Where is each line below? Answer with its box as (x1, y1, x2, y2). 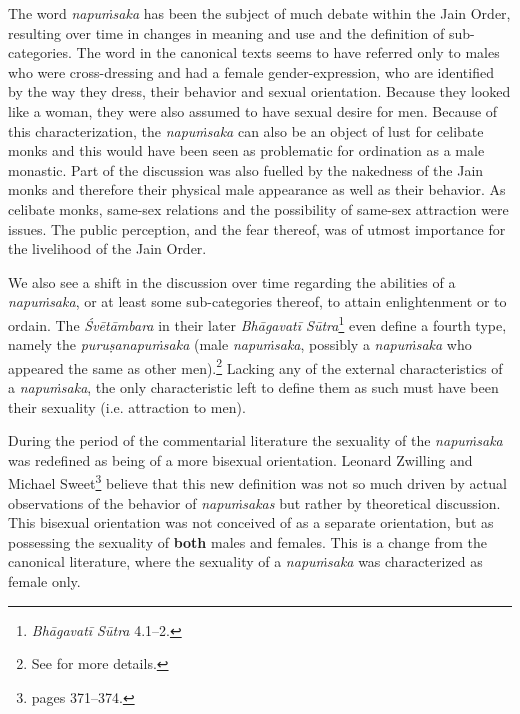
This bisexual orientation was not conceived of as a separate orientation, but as (8, 512, 494, 533)
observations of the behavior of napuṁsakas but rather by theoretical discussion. (8, 492, 501, 513)
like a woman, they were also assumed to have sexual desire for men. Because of (8, 100, 498, 121)
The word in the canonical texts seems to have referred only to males (76, 42, 500, 63)
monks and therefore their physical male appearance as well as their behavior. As (8, 179, 506, 200)
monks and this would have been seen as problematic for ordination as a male (8, 140, 485, 161)
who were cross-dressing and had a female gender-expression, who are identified (8, 61, 494, 82)
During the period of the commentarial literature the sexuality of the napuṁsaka (8, 430, 503, 451)
